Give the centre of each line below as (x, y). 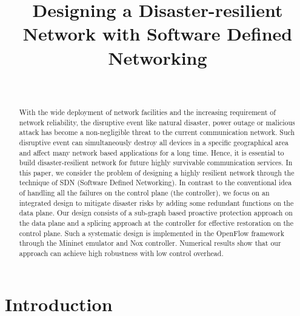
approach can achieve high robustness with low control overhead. (121, 253)
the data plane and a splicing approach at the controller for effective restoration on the (156, 223)
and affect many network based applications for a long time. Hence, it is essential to (152, 152)
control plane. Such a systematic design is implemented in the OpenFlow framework (152, 233)
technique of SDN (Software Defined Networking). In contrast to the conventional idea (155, 183)
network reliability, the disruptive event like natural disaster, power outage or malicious (157, 122)
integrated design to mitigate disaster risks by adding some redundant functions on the (156, 202)
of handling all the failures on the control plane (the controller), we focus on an (144, 193)
